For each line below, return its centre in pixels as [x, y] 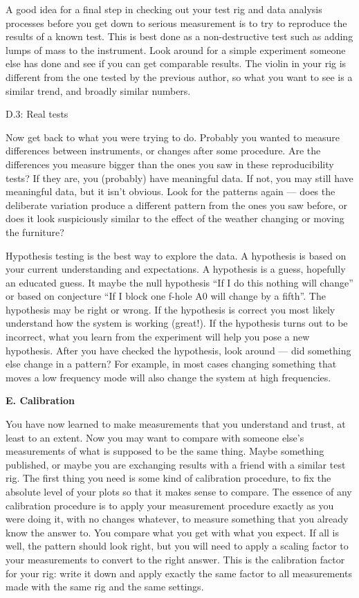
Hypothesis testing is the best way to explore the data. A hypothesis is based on [176, 255]
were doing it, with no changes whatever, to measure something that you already [177, 519]
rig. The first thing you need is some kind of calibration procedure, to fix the [168, 478]
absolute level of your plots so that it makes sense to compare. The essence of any [179, 491]
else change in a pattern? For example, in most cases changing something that [171, 364]
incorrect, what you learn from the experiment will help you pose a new [158, 337]
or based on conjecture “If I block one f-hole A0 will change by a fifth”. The [166, 296]
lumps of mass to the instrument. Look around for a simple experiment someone [176, 49]
